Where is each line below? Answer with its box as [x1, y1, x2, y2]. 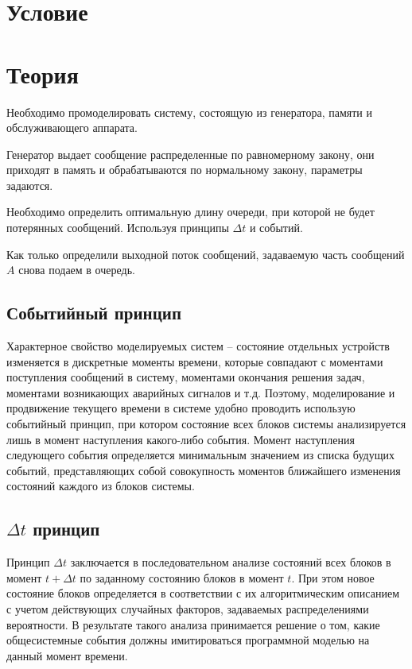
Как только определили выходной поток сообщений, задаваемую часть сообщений [6, 246, 405, 262]
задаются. [6, 176, 53, 193]
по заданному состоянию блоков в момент [80, 569, 284, 586]
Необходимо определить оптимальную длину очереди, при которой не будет [6, 203, 375, 220]
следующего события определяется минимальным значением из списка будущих [6, 447, 395, 463]
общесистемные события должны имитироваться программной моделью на [6, 632, 370, 648]
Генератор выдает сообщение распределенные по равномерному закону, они [6, 145, 375, 162]
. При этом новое [291, 569, 375, 586]
